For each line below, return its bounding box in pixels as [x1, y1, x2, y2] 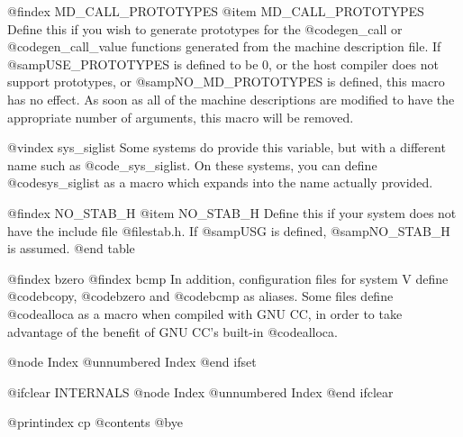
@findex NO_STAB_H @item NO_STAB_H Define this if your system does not [7, 203, 457, 222]
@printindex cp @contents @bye [7, 413, 183, 432]
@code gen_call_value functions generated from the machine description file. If [7, 37, 441, 56]
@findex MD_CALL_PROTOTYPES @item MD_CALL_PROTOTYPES [7, 2, 424, 20]
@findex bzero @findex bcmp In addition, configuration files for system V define [7, 269, 449, 287]
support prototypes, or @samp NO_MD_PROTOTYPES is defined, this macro [7, 72, 445, 91]
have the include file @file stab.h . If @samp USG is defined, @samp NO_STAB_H [7, 221, 450, 240]
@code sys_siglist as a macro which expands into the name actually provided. [7, 173, 433, 192]
